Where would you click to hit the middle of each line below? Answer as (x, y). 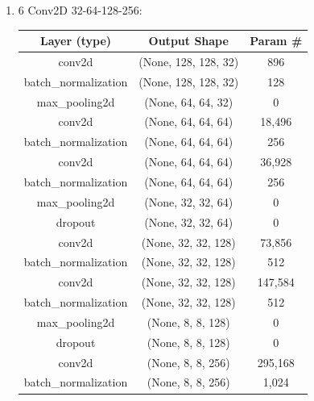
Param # (276, 41)
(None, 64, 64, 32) (189, 101)
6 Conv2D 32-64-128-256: (80, 10)
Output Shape (188, 41)
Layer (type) (76, 41)
